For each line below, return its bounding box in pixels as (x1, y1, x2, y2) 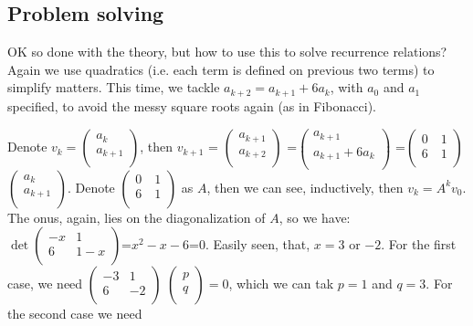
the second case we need (7, 304, 142, 323)
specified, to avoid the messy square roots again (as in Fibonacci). (7, 96, 376, 115)
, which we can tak (228, 274, 334, 293)
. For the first (381, 235, 457, 254)
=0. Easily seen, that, (188, 235, 310, 254)
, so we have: (279, 207, 351, 226)
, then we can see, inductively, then (206, 177, 404, 196)
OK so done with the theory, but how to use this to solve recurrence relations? (7, 42, 447, 61)
